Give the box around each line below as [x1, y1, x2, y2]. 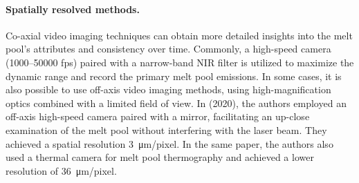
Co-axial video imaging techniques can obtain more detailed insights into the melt [6, 28, 353, 42]
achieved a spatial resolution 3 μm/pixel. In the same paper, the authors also [6, 136, 333, 151]
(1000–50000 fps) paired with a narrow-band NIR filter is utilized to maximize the [6, 55, 354, 69]
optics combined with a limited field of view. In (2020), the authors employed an [6, 95, 347, 110]
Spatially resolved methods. [6, 1, 140, 16]
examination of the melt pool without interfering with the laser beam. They [6, 122, 327, 137]
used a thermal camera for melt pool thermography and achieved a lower [6, 150, 314, 164]
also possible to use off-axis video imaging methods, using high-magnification [6, 82, 331, 97]
